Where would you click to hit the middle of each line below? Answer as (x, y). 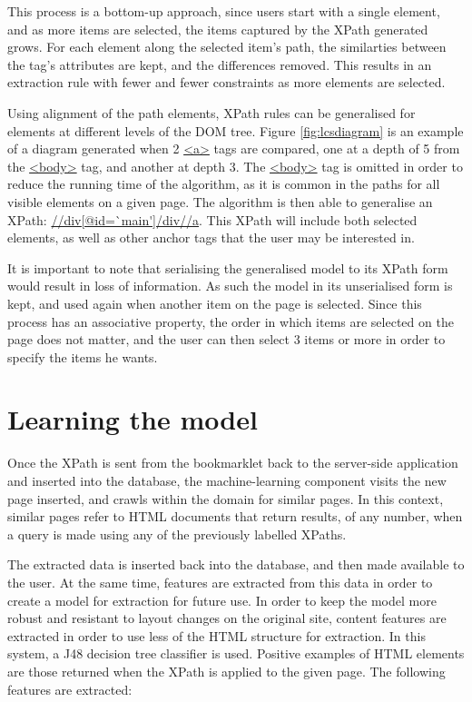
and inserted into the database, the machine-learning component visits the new (227, 480)
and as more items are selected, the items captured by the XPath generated (218, 29)
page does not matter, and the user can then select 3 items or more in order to (226, 339)
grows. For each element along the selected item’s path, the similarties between (227, 47)
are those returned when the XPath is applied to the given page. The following (226, 671)
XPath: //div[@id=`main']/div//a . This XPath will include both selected (212, 219)
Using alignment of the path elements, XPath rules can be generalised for (211, 112)
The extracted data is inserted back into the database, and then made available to (236, 564)
